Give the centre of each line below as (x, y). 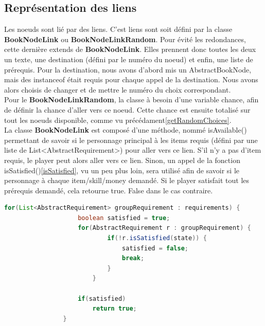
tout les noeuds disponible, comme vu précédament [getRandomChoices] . (118, 120)
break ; (133, 258)
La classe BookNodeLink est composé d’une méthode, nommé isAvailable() (126, 130)
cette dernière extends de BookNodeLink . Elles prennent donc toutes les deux (130, 49)
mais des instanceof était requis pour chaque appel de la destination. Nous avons (131, 79)
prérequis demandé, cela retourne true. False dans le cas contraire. (109, 190)
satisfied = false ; (155, 248)
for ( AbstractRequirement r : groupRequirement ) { (164, 228)
